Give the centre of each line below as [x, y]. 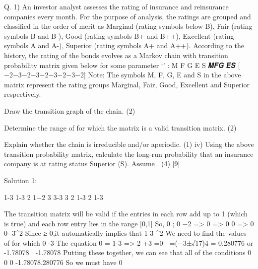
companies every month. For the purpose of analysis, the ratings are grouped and [128, 16]
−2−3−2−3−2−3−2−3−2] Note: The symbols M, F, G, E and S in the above [123, 75]
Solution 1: [21, 180]
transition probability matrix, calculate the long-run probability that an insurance [129, 154]
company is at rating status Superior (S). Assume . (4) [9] [92, 164]
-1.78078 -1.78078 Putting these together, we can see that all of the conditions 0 [128, 252]
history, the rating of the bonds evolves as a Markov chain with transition [116, 55]
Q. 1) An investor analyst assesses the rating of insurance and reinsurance [116, 6]
